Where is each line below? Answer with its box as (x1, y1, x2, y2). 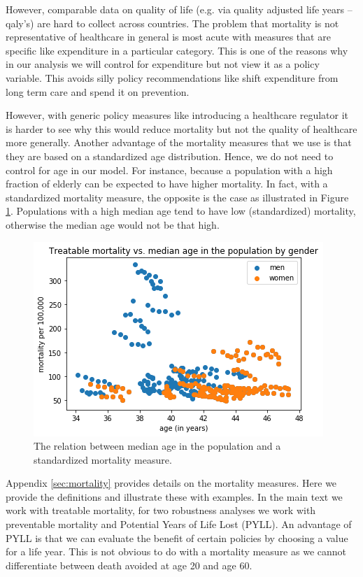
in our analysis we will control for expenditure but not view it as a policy (6, 57, 320, 71)
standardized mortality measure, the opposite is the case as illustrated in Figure (6, 190, 349, 204)
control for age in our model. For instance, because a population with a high (6, 162, 333, 177)
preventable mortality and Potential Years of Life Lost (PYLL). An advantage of (6, 517, 352, 532)
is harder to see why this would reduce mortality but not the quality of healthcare (6, 121, 357, 136)
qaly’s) (6, 15, 34, 30)
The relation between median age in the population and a (34, 439, 281, 453)
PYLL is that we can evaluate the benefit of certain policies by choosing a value (6, 530, 348, 545)
